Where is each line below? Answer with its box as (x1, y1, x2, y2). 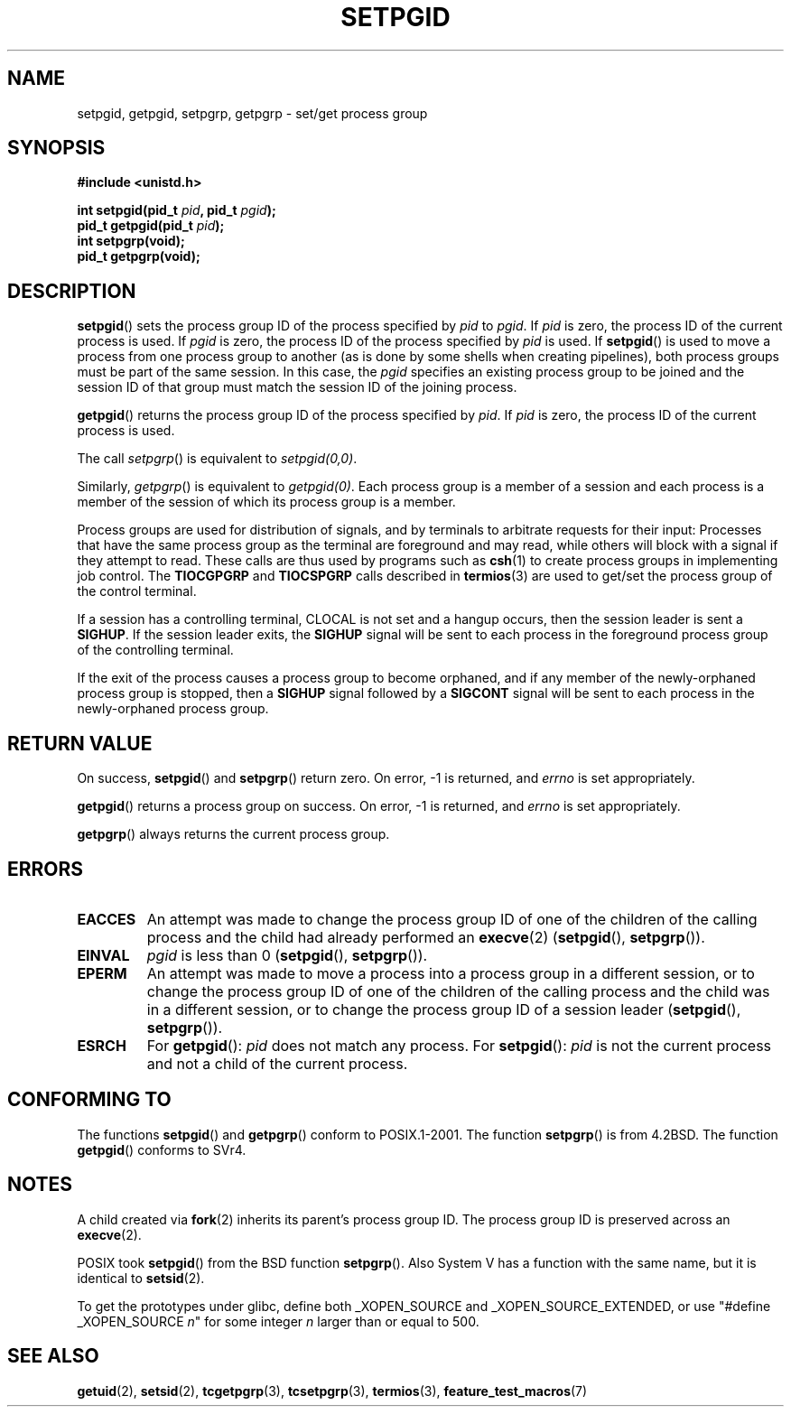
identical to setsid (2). (77, 1270, 205, 1286)
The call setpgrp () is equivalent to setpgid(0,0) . (77, 451, 358, 467)
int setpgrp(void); (77, 233, 185, 249)
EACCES (77, 909, 136, 928)
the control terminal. (77, 583, 197, 600)
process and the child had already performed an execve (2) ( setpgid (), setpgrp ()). (146, 927, 705, 946)
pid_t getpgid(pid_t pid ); (77, 218, 225, 234)
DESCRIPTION (7, 279, 136, 302)
